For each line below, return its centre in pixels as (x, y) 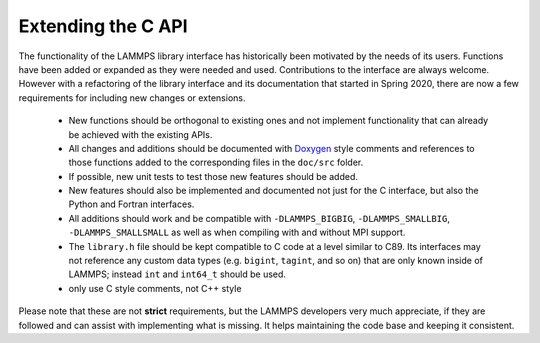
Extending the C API (103, 26)
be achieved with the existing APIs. (140, 134)
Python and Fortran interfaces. (131, 204)
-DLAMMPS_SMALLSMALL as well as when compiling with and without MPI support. (237, 232)
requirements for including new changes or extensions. (132, 97)
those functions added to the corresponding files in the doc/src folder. (216, 162)
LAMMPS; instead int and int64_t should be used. (177, 274)
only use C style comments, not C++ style (155, 288)
